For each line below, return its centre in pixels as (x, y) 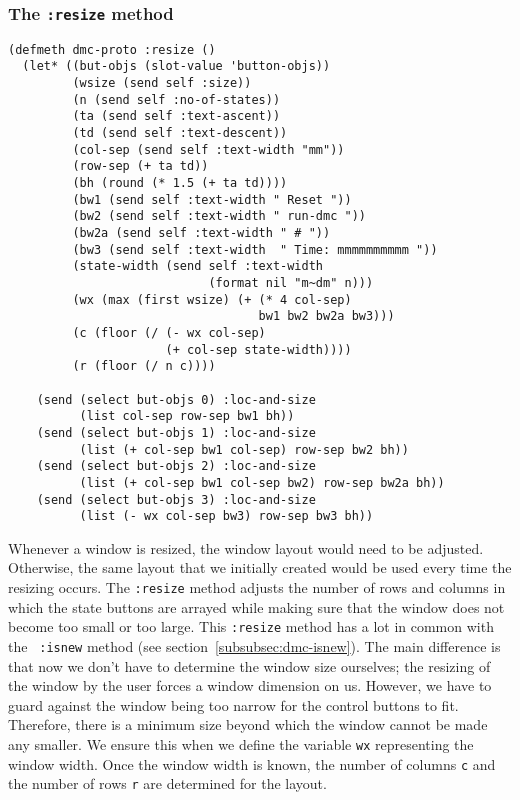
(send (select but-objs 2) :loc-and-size (176, 466)
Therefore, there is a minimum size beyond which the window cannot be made (248, 724)
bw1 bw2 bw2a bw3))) (326, 316)
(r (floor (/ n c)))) (144, 366)
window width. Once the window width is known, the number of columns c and (252, 763)
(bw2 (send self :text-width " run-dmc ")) (219, 216)
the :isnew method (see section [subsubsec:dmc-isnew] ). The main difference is (254, 645)
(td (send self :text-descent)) (180, 133)
